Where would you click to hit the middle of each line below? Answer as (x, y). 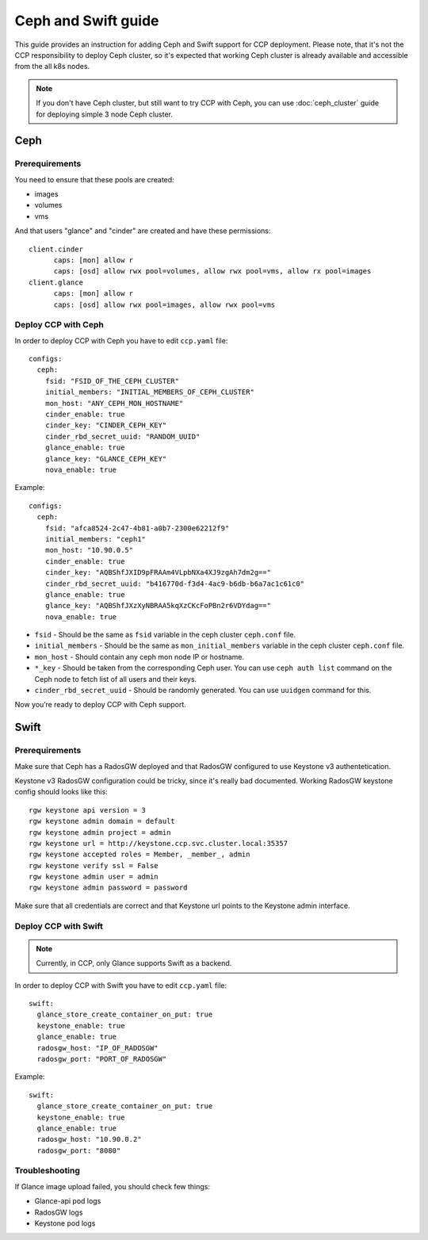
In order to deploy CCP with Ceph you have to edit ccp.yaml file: (121, 340)
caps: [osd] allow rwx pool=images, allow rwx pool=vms (164, 304)
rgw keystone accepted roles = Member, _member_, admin (139, 855)
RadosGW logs (59, 1212)
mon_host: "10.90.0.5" (89, 550)
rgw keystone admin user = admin (94, 877)
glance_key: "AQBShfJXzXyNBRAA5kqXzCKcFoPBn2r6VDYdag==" (158, 606)
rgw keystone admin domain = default (102, 821)
